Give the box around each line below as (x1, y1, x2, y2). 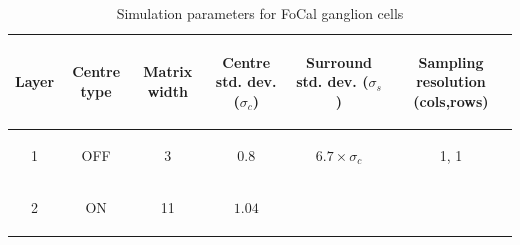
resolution (416, 71, 486, 92)
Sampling (418, 51, 484, 72)
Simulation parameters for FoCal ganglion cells (116, 3, 404, 23)
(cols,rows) (413, 90, 489, 111)
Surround (305, 51, 373, 72)
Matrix (143, 61, 193, 82)
